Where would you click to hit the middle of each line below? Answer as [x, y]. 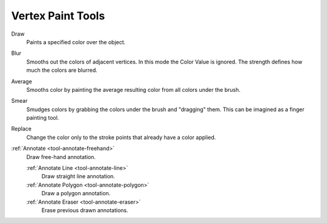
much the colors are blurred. [62, 70]
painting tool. [43, 118]
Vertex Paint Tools [58, 16]
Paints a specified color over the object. [76, 42]
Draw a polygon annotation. [76, 193]
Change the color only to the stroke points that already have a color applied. [121, 137]
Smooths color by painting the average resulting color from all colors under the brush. [133, 89]
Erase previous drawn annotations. [85, 210]
